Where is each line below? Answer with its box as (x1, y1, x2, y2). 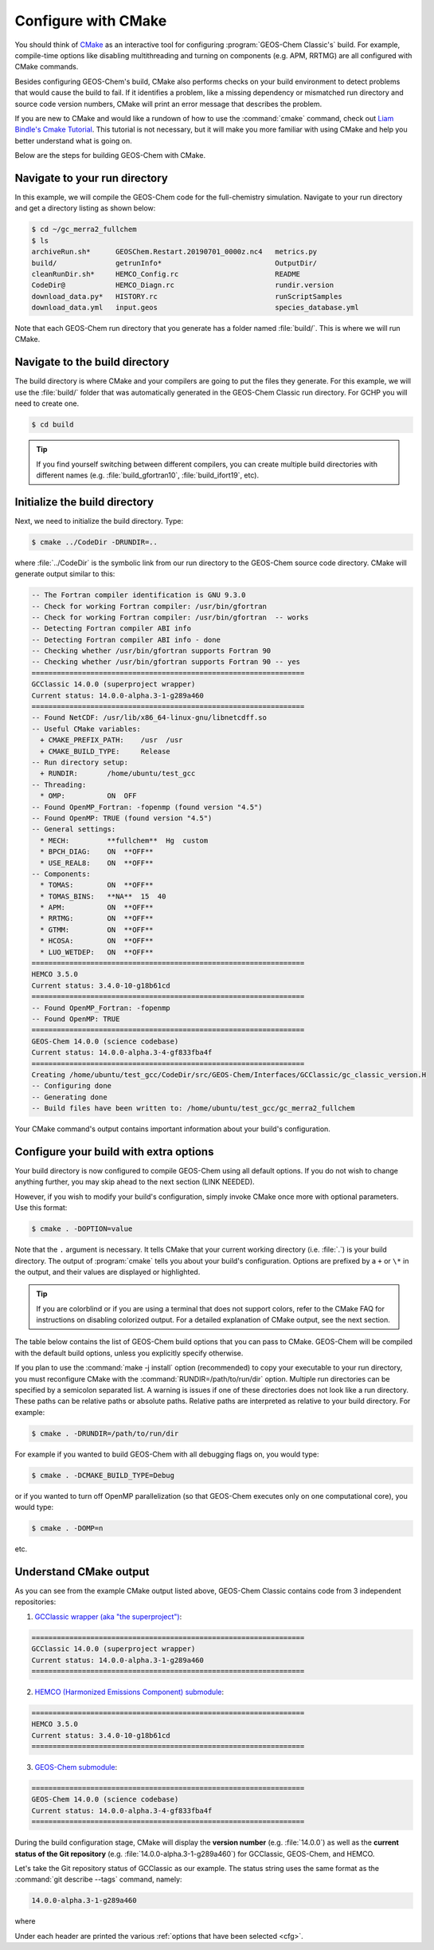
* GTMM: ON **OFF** (40, 925, 154, 934)
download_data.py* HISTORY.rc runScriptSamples (31, 292, 342, 301)
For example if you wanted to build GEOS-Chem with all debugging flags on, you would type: (14, 1449, 319, 1459)
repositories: (14, 1597, 57, 1606)
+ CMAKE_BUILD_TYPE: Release (40, 746, 170, 756)
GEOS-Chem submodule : (34, 1763, 118, 1772)
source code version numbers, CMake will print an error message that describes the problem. (14, 99, 323, 108)
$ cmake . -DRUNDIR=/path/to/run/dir (31, 1429, 179, 1438)
